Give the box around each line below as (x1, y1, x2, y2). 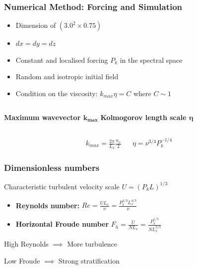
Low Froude (4, 255, 40, 266)
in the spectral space (120, 54, 183, 65)
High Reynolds (4, 239, 49, 249)
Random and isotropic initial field (15, 71, 119, 82)
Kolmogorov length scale (100, 112, 187, 122)
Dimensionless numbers (4, 161, 100, 174)
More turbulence (67, 239, 118, 249)
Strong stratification (58, 255, 120, 266)
